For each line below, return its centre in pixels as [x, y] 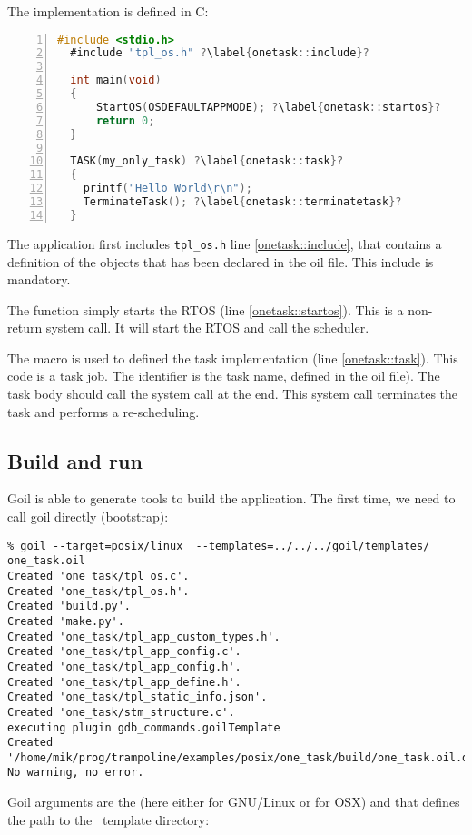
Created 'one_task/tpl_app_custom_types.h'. [144, 636]
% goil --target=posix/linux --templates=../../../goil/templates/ [219, 546]
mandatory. [39, 279]
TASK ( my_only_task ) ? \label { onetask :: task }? [207, 161]
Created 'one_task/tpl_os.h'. [98, 591]
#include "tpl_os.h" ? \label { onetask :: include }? [220, 53]
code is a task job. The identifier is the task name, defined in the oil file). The [224, 376]
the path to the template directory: [108, 819]
